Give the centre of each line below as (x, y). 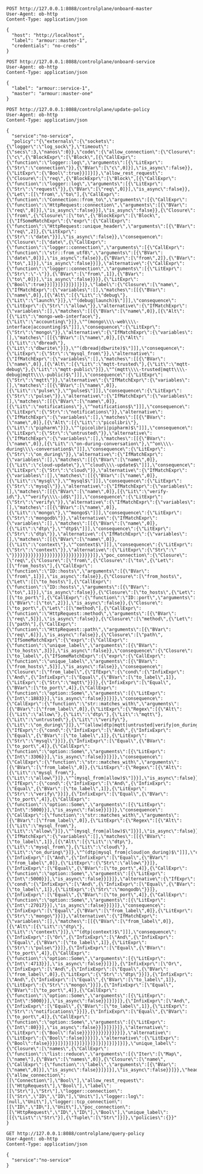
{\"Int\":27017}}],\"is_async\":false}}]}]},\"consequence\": (86, 905)
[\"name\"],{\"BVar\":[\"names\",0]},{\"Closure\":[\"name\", (86, 1059)
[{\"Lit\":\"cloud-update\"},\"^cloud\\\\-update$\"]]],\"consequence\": (101, 465)
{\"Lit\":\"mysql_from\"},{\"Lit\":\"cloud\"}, (67, 847)
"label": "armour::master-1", (50, 41)
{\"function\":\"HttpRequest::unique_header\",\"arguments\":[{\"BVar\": (101, 226)
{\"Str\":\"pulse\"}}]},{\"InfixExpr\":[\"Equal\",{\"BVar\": (86, 948)
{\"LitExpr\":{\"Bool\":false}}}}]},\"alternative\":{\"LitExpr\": (93, 1038)
